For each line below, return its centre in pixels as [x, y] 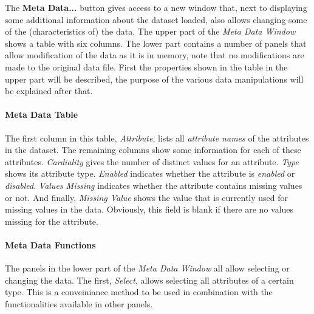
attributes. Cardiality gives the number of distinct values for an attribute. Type [152, 161]
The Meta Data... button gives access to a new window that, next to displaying [156, 7]
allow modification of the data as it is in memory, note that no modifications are [155, 55]
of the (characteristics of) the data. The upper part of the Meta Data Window [150, 31]
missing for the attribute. [52, 221]
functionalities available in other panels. [79, 303]
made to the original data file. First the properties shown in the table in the [146, 67]
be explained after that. [49, 91]
